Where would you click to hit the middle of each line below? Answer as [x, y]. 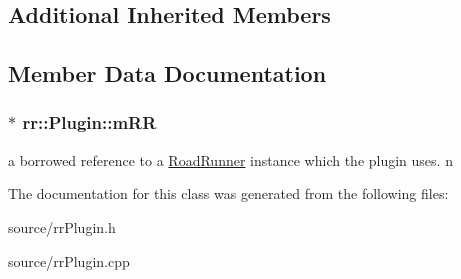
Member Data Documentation [167, 73]
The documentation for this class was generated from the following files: [228, 193]
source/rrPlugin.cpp [69, 260]
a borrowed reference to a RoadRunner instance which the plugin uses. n [230, 159]
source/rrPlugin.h [62, 226]
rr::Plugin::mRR [89, 122]
